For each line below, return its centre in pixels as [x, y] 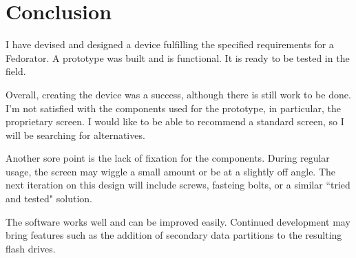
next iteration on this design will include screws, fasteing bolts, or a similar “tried [178, 185]
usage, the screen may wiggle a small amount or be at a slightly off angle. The [171, 171]
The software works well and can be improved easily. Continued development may [178, 221]
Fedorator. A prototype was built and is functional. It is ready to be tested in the [178, 57]
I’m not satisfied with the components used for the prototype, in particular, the [173, 108]
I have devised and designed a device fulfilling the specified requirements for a [170, 44]
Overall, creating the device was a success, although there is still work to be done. [178, 94]
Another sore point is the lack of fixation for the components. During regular [168, 158]
